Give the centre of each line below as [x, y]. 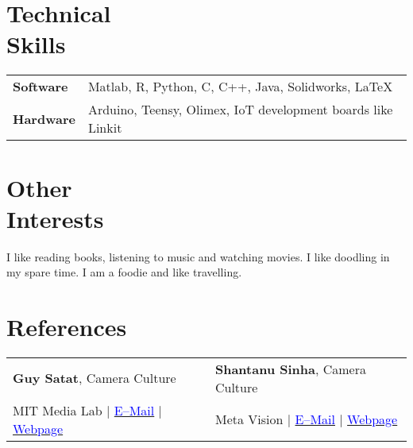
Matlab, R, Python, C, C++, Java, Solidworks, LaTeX [240, 87]
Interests [55, 218]
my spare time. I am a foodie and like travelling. [124, 272]
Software [41, 87]
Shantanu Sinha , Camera [290, 369]
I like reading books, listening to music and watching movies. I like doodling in [198, 256]
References [67, 326]
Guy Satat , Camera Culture [95, 378]
